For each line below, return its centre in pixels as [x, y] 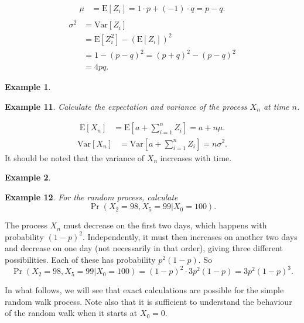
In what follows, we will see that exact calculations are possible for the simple [144, 290]
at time [276, 106]
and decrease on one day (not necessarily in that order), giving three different [144, 248]
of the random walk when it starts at [71, 313]
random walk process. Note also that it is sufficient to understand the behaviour [148, 301]
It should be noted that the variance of [75, 157]
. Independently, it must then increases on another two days [190, 236]
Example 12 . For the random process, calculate [91, 197]
